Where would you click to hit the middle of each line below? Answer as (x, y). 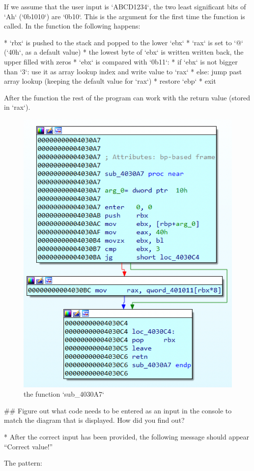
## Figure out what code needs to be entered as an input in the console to (118, 410)
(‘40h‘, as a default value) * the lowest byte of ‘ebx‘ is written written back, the (124, 52)
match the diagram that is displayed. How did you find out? (94, 420)
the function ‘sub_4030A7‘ (64, 394)
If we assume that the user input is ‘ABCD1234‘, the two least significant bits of (125, 6)
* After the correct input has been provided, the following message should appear (127, 437)
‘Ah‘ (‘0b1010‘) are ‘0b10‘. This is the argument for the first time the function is (125, 16)
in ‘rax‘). (17, 107)
